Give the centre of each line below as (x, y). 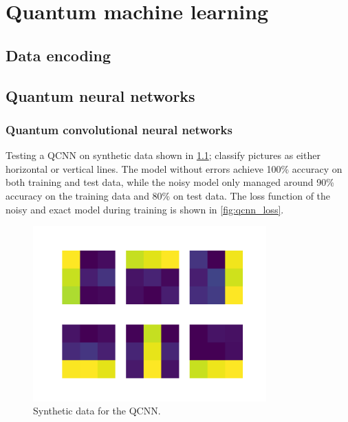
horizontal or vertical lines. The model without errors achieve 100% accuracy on (174, 168)
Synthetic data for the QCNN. (97, 411)
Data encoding (58, 55)
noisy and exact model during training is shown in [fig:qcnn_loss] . (145, 209)
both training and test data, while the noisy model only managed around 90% (170, 182)
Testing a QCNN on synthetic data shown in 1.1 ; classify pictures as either (163, 155)
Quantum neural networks (100, 95)
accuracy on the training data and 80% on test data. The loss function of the (168, 195)
